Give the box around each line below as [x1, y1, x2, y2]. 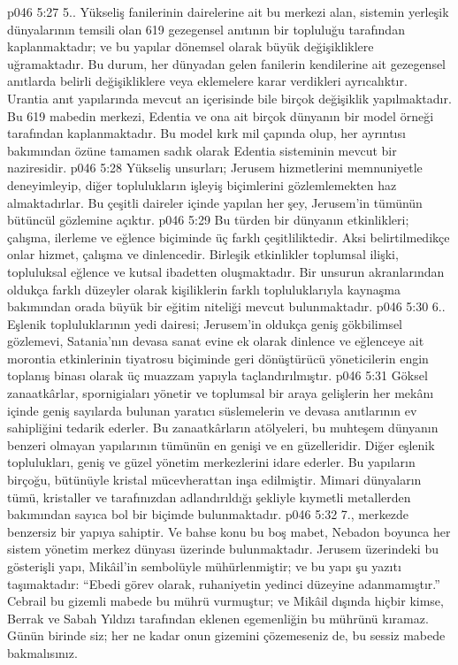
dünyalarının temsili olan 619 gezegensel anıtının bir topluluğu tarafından [7, 19, 405, 38]
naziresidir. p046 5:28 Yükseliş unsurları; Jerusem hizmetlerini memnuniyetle [7, 158, 423, 177]
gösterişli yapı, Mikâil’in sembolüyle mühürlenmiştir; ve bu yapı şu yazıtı [7, 557, 401, 575]
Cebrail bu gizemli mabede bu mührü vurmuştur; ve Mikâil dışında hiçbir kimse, [7, 592, 444, 610]
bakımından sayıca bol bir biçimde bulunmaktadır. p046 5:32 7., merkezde [7, 505, 409, 524]
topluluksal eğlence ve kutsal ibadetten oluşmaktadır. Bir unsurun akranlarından [7, 262, 445, 280]
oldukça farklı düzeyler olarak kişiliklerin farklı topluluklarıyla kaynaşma [7, 279, 401, 298]
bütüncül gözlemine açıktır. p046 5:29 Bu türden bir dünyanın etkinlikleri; [7, 210, 409, 229]
